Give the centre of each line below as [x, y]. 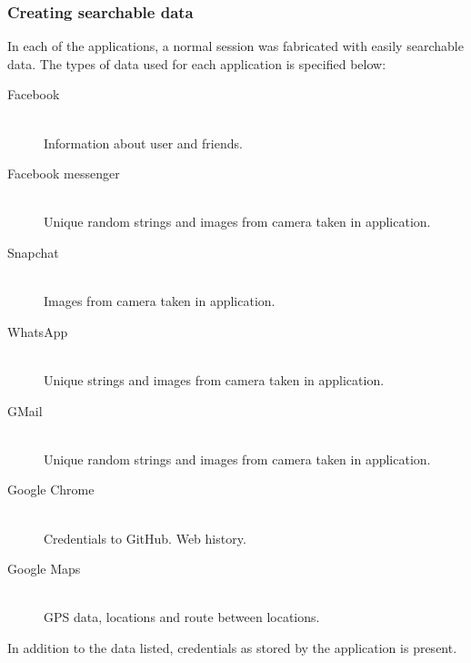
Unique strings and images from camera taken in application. [214, 379]
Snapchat [33, 252]
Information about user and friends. [143, 143]
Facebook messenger [64, 173]
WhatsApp [38, 331]
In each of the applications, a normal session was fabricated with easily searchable [235, 46]
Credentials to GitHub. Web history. [145, 538]
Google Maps [44, 569]
